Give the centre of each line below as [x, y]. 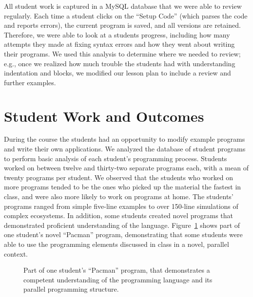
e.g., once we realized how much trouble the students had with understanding [120, 63]
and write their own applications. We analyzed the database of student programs [125, 149]
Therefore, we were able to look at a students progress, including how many [117, 34]
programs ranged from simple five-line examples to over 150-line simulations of [121, 206]
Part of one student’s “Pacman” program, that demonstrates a [117, 270]
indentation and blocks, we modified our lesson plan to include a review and [117, 73]
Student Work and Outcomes [104, 116]
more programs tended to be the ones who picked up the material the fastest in [123, 187]
